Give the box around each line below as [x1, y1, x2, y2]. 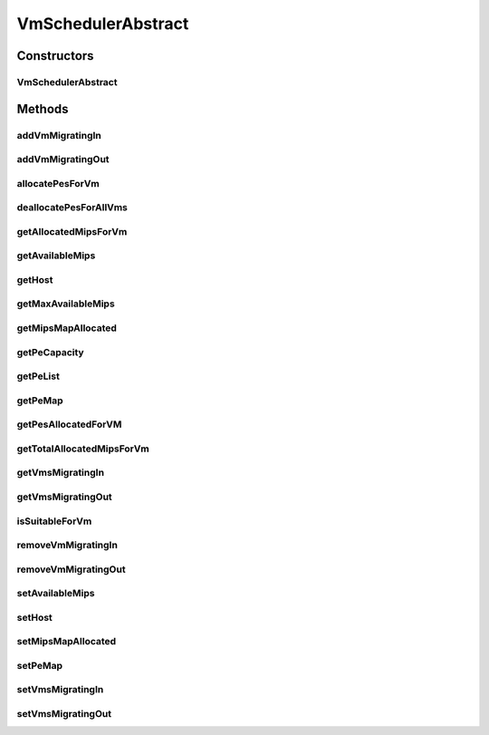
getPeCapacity [16, 345, 85, 358]
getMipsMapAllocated [16, 322, 118, 334]
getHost [16, 273, 53, 285]
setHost [16, 611, 53, 624]
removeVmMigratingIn [16, 539, 118, 552]
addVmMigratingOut [16, 153, 110, 166]
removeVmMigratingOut [16, 563, 126, 575]
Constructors [16, 48, 94, 63]
